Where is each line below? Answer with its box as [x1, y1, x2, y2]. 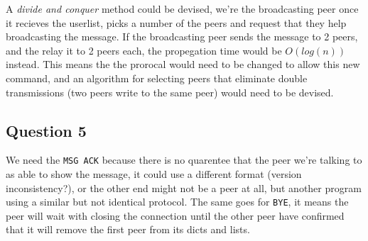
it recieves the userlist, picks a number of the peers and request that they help [6, 15, 347, 30]
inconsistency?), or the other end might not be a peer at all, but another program [6, 180, 362, 195]
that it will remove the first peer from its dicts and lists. [6, 222, 250, 237]
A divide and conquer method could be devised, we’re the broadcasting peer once [6, 1, 359, 16]
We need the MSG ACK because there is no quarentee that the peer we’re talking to [6, 152, 362, 167]
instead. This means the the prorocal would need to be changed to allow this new [6, 57, 360, 72]
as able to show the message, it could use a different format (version [6, 167, 302, 181]
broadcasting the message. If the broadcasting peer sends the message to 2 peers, [6, 29, 358, 44]
